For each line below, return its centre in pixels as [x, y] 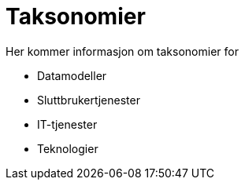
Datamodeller [72, 75]
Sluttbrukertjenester [89, 100]
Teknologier [68, 148]
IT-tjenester [67, 124]
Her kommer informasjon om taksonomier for [122, 51]
